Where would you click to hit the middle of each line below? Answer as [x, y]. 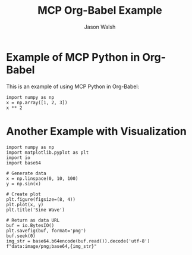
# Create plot [24, 194]
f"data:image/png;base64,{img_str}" [51, 246]
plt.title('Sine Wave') [36, 210]
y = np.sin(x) [24, 184]
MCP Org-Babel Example [100, 10]
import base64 [24, 163]
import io [18, 158]
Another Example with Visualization [97, 131]
